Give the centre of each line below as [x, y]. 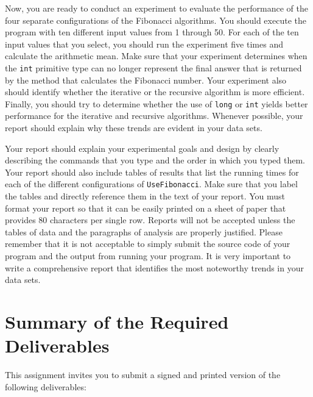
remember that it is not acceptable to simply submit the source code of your [148, 244]
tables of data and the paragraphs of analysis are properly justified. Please [144, 231]
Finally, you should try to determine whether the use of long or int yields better [156, 103]
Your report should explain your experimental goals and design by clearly [142, 148]
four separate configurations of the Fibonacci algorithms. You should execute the [156, 20]
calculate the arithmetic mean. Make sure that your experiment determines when [156, 56]
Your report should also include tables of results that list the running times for [152, 172]
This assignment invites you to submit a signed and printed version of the [143, 375]
